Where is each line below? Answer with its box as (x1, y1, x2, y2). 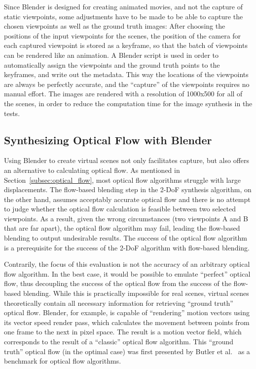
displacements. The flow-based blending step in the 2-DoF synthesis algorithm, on (4, 184, 252, 195)
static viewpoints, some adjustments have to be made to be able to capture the (4, 11, 243, 21)
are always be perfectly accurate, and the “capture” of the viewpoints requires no (4, 79, 250, 89)
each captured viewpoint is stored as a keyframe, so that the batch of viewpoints (4, 40, 248, 50)
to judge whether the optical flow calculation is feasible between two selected (4, 204, 236, 214)
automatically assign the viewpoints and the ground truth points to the (4, 59, 220, 70)
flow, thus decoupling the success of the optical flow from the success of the (4, 278, 231, 288)
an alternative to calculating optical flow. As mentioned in (4, 164, 180, 175)
